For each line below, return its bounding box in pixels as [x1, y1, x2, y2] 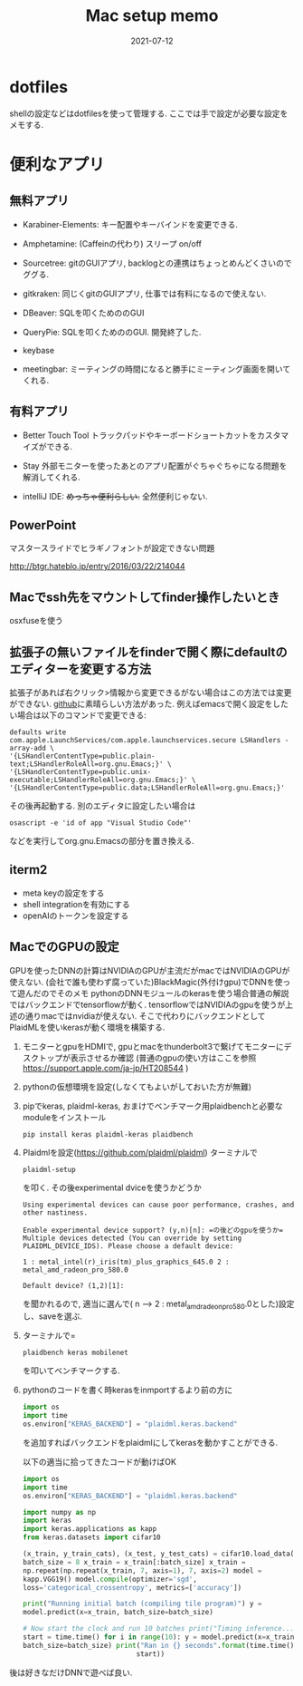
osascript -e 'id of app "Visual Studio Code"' [9, 818, 193, 828]
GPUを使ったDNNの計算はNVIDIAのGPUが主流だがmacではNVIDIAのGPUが [9, 964, 290, 975]
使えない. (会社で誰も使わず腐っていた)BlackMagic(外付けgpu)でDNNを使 [9, 976, 283, 987]
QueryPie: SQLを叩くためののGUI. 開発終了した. [22, 326, 202, 337]
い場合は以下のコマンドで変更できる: [9, 709, 147, 721]
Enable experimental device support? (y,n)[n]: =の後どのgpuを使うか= [22, 1226, 284, 1235]
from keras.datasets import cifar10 [22, 1533, 161, 1542]
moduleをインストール [22, 1111, 107, 1122]
